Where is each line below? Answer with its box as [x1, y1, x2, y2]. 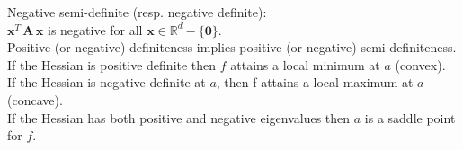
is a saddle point [364, 108, 456, 127]
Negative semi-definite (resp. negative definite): [7, 3, 267, 21]
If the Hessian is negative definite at [7, 73, 206, 92]
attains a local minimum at [230, 55, 380, 74]
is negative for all [48, 20, 143, 39]
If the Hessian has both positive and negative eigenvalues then [7, 108, 351, 127]
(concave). [7, 90, 63, 109]
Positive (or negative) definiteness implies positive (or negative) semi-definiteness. [7, 38, 457, 57]
